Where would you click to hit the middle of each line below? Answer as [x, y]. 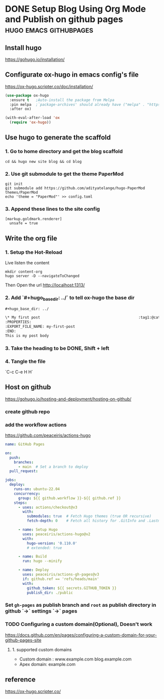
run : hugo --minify [42, 561]
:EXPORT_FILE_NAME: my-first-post [40, 327]
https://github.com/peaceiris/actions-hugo [48, 436]
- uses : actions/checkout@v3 [48, 507]
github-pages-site [23, 640]
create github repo [28, 412]
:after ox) [20, 109]
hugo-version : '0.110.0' [52, 543]
